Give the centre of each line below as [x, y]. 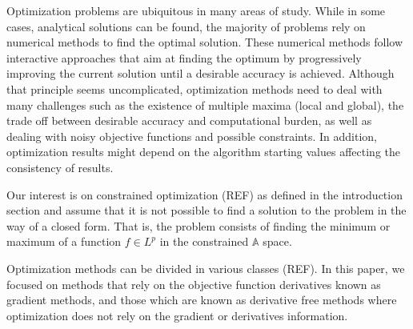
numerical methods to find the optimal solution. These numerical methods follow [205, 42]
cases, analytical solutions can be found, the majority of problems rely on [186, 26]
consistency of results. [60, 167]
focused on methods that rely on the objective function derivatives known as [194, 284]
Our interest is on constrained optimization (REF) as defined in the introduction [204, 194]
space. [277, 241]
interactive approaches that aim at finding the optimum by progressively [184, 57]
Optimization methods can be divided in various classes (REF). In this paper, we [206, 268]
